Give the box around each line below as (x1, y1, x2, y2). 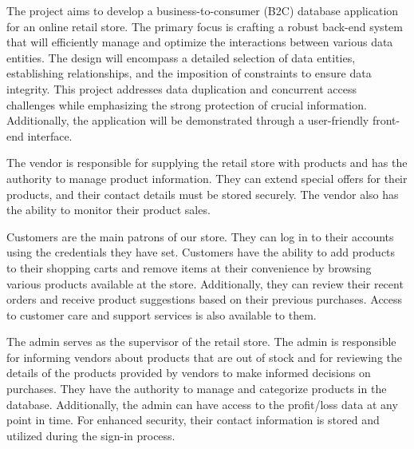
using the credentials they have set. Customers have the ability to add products (6, 244, 396, 260)
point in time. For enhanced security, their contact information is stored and (6, 411, 380, 428)
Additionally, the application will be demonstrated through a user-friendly (6, 112, 369, 129)
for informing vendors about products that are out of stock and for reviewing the (6, 348, 403, 365)
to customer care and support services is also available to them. (6, 306, 317, 323)
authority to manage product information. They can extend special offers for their (6, 169, 408, 186)
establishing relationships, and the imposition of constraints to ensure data (6, 65, 372, 81)
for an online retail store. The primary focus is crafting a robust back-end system (6, 18, 403, 34)
